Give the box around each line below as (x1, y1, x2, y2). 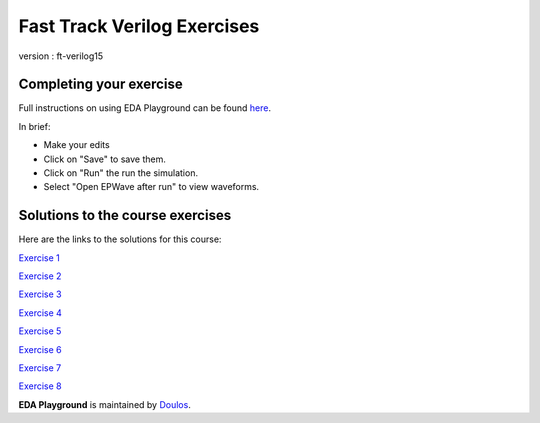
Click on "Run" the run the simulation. (43, 167, 199, 179)
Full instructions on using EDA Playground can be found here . (18, 102, 272, 114)
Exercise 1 (18, 251, 60, 264)
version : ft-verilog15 (18, 50, 104, 62)
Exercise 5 (18, 325, 62, 337)
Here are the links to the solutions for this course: (18, 233, 222, 245)
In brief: (18, 120, 51, 132)
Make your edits (43, 139, 110, 151)
